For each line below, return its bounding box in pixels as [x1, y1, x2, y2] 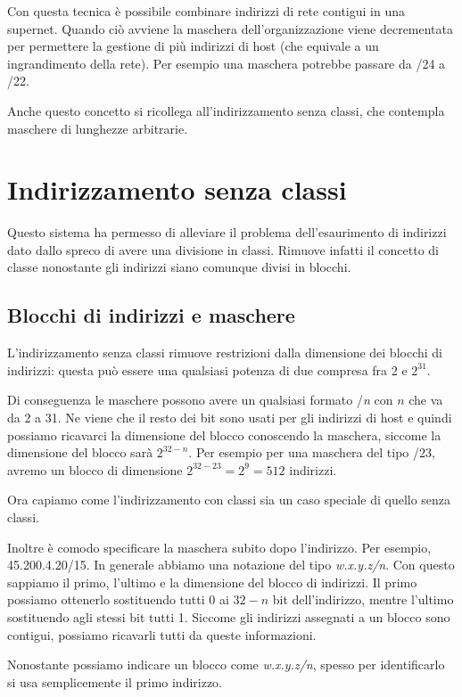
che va [408, 390, 443, 409]
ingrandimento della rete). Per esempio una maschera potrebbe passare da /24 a [7, 53, 446, 72]
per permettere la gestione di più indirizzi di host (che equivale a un [7, 37, 379, 55]
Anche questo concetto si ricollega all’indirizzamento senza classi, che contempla [7, 101, 445, 119]
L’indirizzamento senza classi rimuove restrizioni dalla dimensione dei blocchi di [7, 343, 442, 362]
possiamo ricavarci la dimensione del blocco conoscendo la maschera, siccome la [7, 425, 441, 444]
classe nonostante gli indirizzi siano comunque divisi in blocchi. [7, 258, 351, 276]
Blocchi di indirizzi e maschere [7, 301, 295, 329]
